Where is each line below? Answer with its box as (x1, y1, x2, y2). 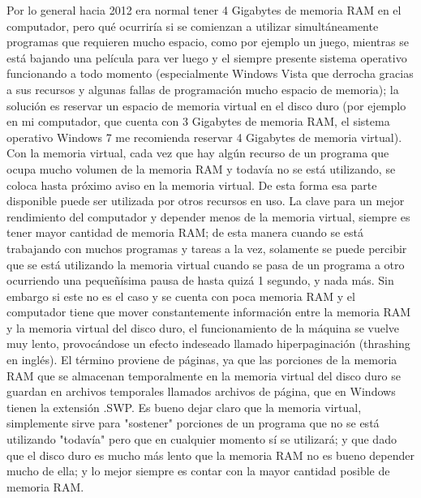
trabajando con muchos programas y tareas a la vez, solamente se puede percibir (6, 239, 407, 256)
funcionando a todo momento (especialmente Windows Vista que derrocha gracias (6, 65, 414, 82)
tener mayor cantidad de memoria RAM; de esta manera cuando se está (6, 224, 363, 241)
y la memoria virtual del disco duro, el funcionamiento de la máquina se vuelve (6, 319, 400, 336)
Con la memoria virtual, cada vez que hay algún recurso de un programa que (6, 144, 389, 161)
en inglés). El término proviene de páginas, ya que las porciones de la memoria (6, 351, 397, 368)
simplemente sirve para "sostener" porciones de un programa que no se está (6, 414, 380, 431)
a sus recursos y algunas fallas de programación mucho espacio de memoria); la (6, 80, 399, 97)
